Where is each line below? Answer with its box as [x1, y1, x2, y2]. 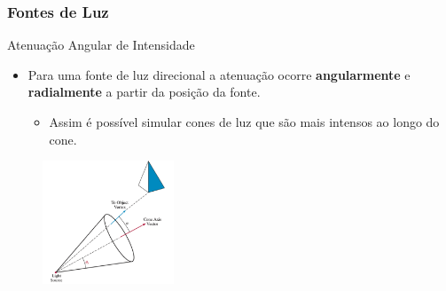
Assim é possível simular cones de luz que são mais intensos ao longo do [49, 113, 440, 130]
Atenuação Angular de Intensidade [7, 35, 195, 54]
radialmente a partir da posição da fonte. [27, 83, 261, 101]
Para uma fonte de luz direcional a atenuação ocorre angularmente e [27, 65, 411, 83]
